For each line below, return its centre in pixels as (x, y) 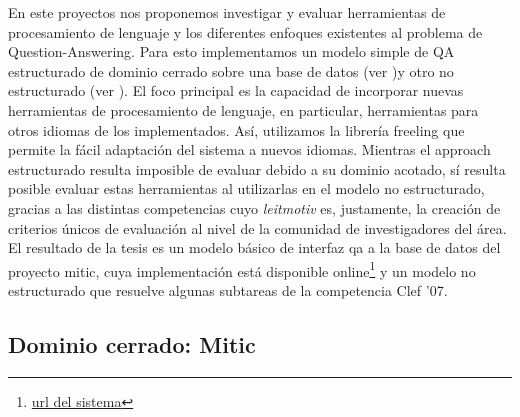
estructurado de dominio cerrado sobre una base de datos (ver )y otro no (231, 70)
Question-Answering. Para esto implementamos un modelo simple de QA (231, 51)
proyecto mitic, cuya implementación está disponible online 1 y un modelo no (242, 269)
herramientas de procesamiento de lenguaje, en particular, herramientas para (243, 109)
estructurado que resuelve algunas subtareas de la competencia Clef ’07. (228, 289)
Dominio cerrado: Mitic (132, 343)
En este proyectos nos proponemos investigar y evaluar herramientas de (227, 12)
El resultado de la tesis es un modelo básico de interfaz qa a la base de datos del (254, 247)
